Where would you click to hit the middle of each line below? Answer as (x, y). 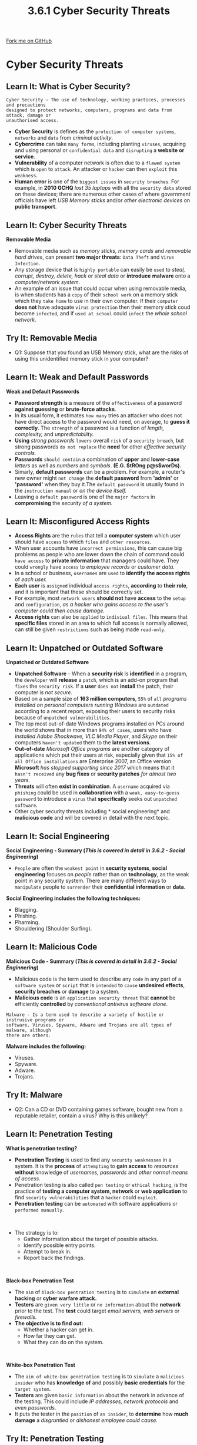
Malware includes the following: (46, 1046)
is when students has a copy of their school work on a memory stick (96, 295)
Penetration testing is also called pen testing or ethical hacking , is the (101, 1185)
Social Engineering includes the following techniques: (74, 898)
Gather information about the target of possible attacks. (91, 1239)
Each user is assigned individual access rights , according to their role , (101, 586)
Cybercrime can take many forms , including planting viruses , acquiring (100, 144)
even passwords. (36, 1407)
